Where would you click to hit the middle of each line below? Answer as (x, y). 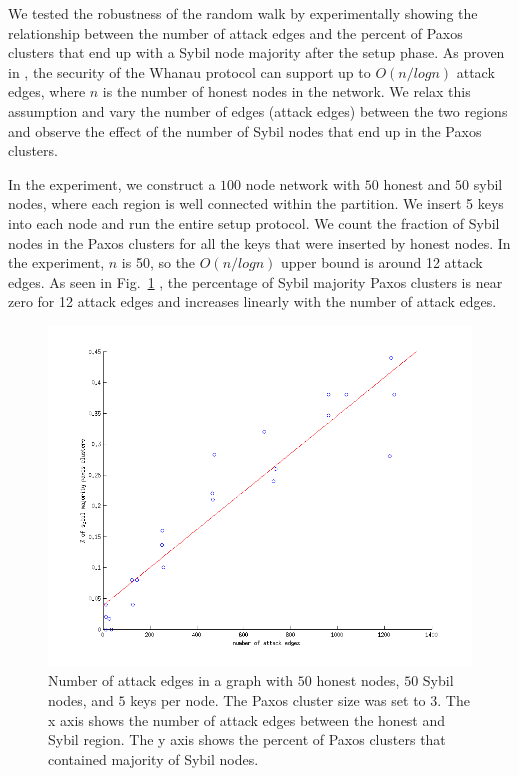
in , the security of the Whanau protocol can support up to (189, 71)
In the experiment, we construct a (112, 183)
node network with (303, 183)
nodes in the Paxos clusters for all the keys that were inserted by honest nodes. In (259, 242)
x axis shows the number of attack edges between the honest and (247, 719)
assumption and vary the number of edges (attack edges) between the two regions (258, 110)
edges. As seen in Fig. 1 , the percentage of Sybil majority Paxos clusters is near (255, 281)
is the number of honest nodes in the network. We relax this (286, 91)
